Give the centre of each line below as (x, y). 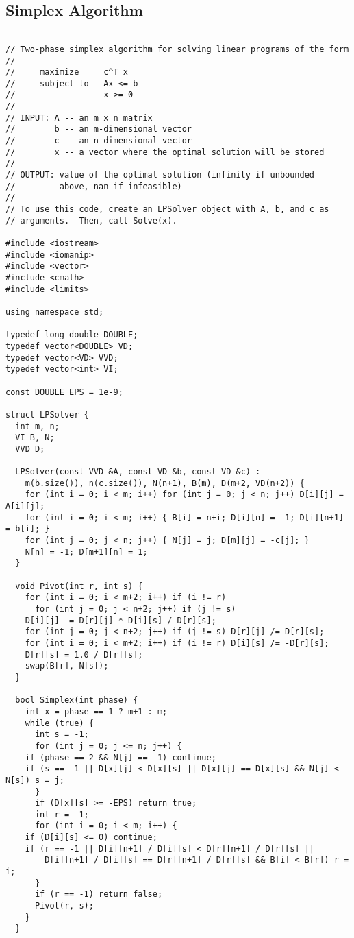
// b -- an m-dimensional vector (99, 129)
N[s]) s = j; (35, 780)
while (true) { (59, 723)
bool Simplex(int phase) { (77, 700)
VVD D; (30, 449)
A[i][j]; (25, 506)
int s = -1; (62, 735)
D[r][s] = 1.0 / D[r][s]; (84, 654)
